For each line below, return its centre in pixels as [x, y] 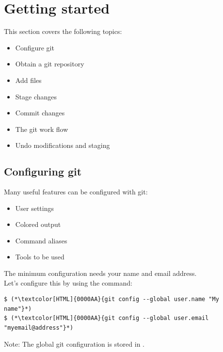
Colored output [38, 224]
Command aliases [41, 240]
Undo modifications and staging [63, 145]
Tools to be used [40, 257]
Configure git [35, 47]
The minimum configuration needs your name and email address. [100, 273]
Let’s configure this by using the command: [68, 282]
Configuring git [43, 171]
